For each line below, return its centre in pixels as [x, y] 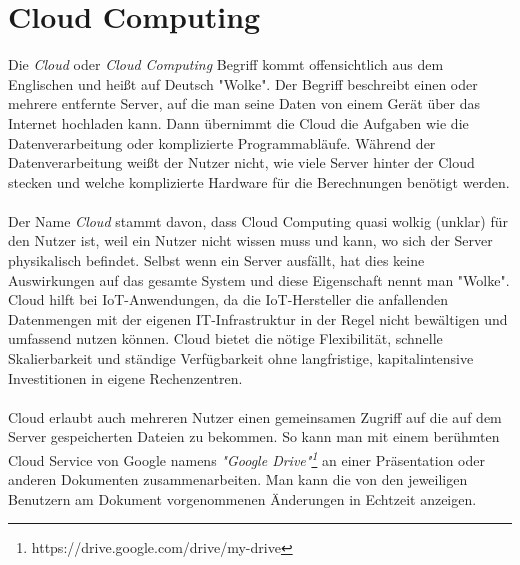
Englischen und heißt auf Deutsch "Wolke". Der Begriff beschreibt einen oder [243, 83]
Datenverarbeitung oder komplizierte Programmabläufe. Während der [222, 142]
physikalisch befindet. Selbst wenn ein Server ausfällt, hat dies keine [216, 260]
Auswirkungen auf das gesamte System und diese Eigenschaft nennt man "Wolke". [259, 279]
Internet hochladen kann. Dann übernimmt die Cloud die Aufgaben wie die [238, 122]
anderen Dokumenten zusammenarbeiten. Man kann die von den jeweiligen [238, 479]
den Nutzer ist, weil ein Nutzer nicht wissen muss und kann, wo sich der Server [250, 240]
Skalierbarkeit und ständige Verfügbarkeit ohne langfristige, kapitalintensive [241, 358]
